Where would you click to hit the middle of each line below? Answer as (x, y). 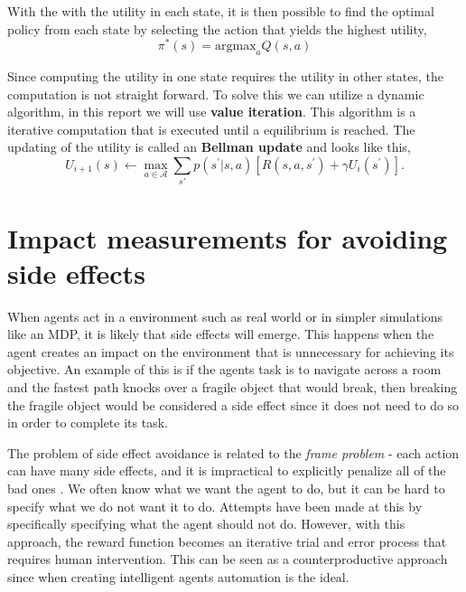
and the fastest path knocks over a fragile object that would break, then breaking (233, 387)
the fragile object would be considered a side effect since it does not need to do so (233, 404)
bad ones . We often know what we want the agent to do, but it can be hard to (226, 489)
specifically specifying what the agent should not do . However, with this (206, 524)
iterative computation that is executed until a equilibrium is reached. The (211, 129)
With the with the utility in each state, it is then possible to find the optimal (221, 11)
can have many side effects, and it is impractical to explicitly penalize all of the (227, 470)
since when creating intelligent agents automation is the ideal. (178, 576)
